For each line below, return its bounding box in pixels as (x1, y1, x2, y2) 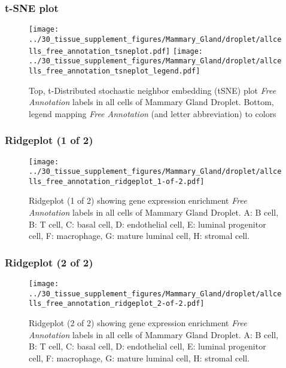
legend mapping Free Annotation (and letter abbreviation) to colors (29, 107, 276, 119)
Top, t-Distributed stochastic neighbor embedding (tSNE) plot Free (29, 84, 276, 96)
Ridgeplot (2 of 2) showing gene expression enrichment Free (29, 317, 247, 329)
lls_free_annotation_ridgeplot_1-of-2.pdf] (29, 177, 205, 186)
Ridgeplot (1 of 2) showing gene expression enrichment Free (29, 194, 247, 207)
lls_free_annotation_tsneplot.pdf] (29, 47, 171, 56)
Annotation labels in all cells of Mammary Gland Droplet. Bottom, (29, 96, 274, 108)
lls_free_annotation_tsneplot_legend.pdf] (29, 66, 200, 75)
